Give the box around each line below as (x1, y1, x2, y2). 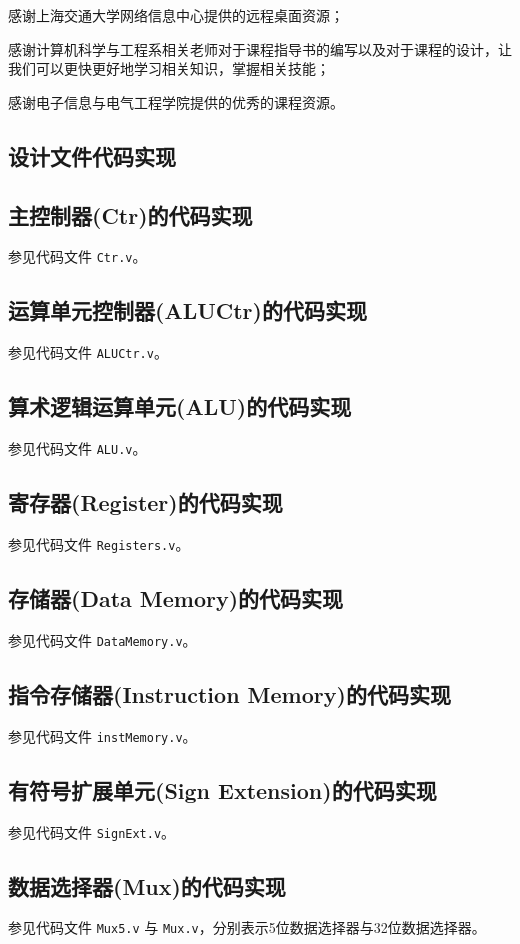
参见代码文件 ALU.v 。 (8, 438, 147, 459)
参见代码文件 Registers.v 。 (8, 533, 190, 554)
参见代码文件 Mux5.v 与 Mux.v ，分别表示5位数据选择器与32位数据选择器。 (8, 917, 486, 938)
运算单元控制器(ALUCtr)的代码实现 (8, 295, 367, 326)
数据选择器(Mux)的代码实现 (8, 870, 286, 901)
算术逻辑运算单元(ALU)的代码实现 (8, 391, 352, 422)
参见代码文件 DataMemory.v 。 (8, 629, 197, 650)
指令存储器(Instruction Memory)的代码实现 (8, 678, 451, 709)
